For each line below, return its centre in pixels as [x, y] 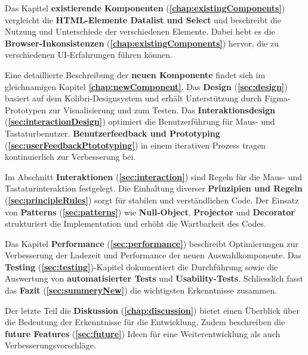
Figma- [278, 98]
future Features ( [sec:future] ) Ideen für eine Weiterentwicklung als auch [143, 333]
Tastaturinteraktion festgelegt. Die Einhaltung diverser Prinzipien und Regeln [154, 188]
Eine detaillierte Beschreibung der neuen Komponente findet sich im [135, 74]
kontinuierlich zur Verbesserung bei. [70, 157]
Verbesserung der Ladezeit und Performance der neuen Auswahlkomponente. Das [153, 255]
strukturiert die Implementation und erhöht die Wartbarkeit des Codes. [136, 223]
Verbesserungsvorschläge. [50, 345]
